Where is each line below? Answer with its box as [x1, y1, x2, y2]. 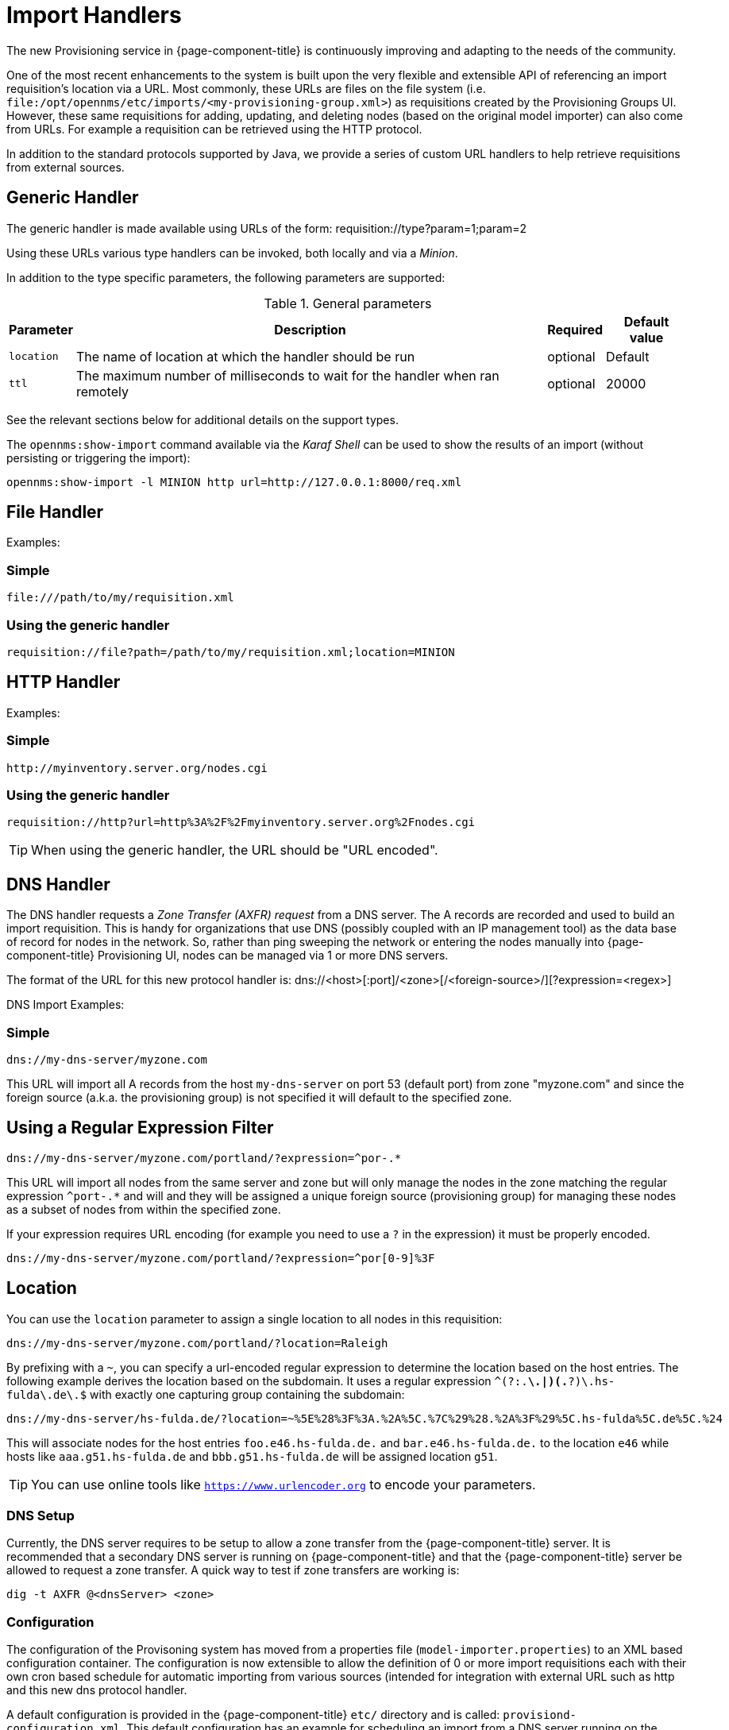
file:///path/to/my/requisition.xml [6, 591, 234, 604]
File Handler [6, 502, 104, 523]
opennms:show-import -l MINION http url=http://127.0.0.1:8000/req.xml [6, 475, 462, 488]
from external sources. [6, 160, 125, 174]
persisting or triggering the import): [6, 450, 191, 465]
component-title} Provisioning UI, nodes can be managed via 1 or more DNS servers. [6, 948, 449, 963]
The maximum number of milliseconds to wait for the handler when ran [75, 367, 499, 384]
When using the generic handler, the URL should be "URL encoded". [31, 842, 438, 859]
